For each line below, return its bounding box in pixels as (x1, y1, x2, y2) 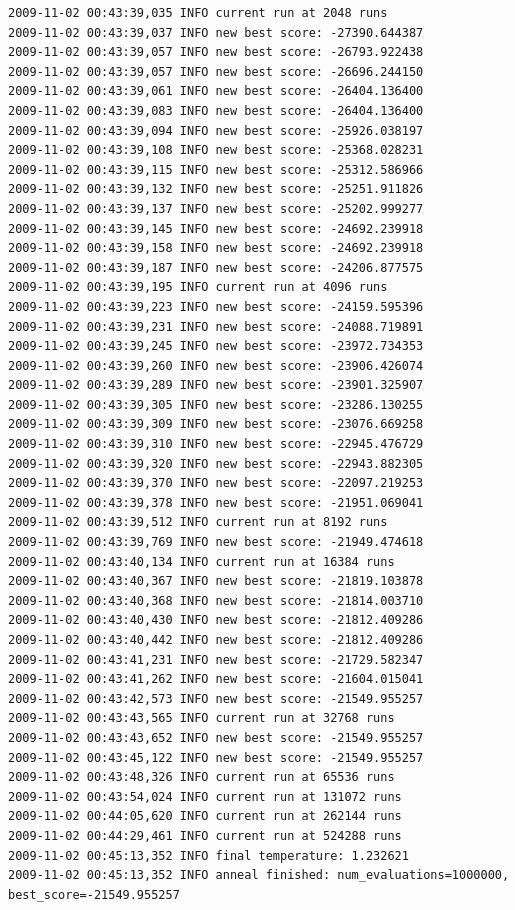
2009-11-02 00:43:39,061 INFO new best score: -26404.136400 (8, 84, 424, 99)
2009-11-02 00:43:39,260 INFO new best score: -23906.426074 (8, 358, 424, 373)
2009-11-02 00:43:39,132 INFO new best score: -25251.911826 (8, 182, 424, 197)
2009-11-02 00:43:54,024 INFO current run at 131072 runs (8, 789, 402, 804)
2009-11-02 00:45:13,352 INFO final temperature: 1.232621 (8, 848, 409, 863)
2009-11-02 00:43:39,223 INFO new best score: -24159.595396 (8, 299, 424, 314)
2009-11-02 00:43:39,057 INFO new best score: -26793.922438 (8, 45, 424, 60)
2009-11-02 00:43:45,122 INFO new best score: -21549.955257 (8, 750, 424, 765)
